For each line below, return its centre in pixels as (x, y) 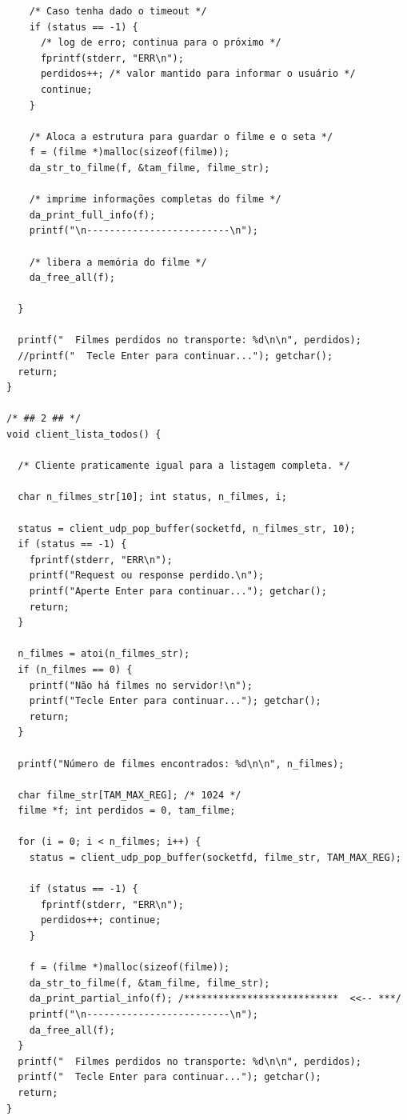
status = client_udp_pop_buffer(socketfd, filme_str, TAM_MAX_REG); (215, 858)
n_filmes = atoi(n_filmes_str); (104, 654)
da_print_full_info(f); (92, 215)
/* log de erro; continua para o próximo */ (161, 43)
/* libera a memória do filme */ (118, 262)
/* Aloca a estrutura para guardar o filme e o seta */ (181, 136)
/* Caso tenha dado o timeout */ (118, 11)
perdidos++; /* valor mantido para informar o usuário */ (198, 74)
